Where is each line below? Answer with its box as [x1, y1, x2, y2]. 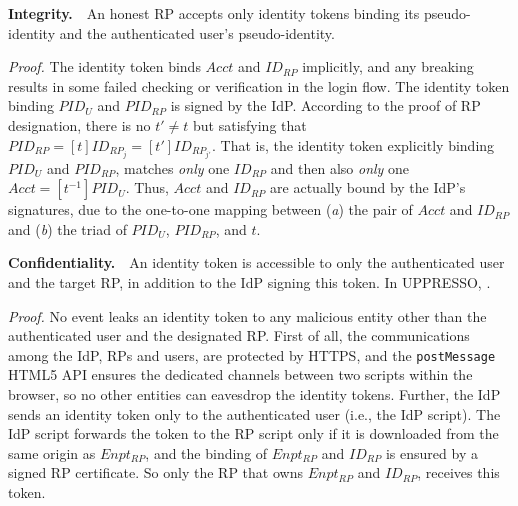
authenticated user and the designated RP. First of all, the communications [8, 325, 470, 346]
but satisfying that [193, 114, 307, 135]
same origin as [8, 442, 96, 463]
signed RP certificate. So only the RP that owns [8, 462, 303, 483]
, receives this [417, 462, 500, 483]
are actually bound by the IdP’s [270, 177, 466, 198]
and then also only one [270, 157, 410, 178]
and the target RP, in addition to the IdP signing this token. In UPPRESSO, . [8, 272, 491, 293]
